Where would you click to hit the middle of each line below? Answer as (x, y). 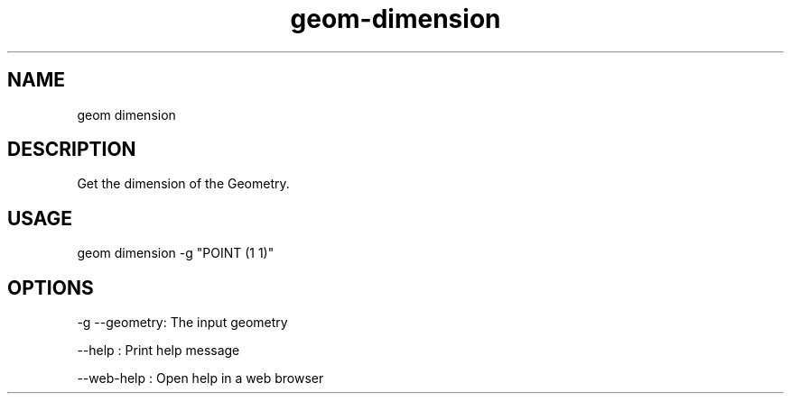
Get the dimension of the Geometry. (183, 184)
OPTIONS (51, 287)
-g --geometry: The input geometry (182, 323)
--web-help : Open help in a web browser (200, 378)
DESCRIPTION (72, 150)
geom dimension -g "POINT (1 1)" (176, 253)
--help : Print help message (158, 351)
